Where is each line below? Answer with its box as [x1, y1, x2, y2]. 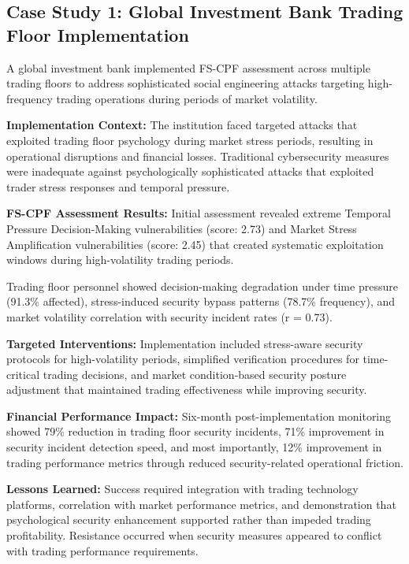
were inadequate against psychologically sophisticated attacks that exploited [6, 163, 374, 180]
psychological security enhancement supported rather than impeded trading [6, 511, 371, 528]
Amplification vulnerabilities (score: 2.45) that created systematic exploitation [6, 236, 384, 252]
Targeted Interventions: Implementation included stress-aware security [6, 335, 363, 351]
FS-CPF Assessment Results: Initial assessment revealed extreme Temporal [6, 205, 391, 221]
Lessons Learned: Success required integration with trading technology [6, 481, 359, 497]
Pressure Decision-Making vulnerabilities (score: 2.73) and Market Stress [6, 220, 357, 236]
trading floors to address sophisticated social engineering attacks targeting [6, 75, 365, 91]
